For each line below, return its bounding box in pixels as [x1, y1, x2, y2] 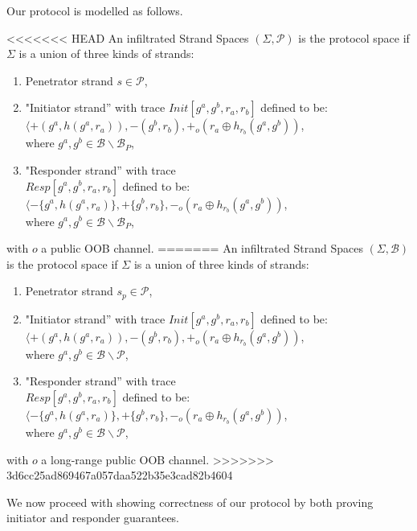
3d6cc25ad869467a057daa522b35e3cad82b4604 [6, 467, 233, 484]
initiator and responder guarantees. [6, 509, 180, 526]
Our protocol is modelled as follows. [6, 2, 183, 19]
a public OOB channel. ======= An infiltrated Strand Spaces [41, 240, 363, 257]
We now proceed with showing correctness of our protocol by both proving [6, 493, 374, 510]
